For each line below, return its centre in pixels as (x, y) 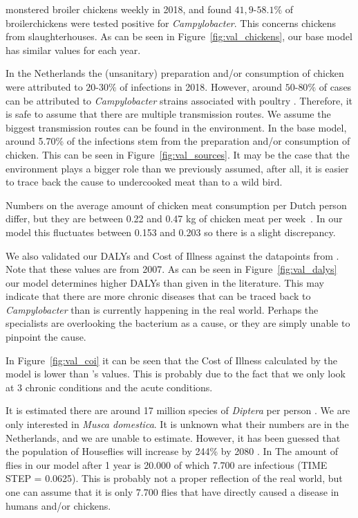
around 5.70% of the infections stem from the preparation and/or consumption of (178, 141)
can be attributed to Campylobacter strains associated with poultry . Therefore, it (179, 100)
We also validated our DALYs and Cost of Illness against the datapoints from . (172, 255)
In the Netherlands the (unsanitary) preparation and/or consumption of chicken (175, 73)
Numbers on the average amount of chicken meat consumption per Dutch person (176, 205)
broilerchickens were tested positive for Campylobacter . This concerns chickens (171, 23)
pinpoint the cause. (46, 337)
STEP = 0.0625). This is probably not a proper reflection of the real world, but (174, 478)
